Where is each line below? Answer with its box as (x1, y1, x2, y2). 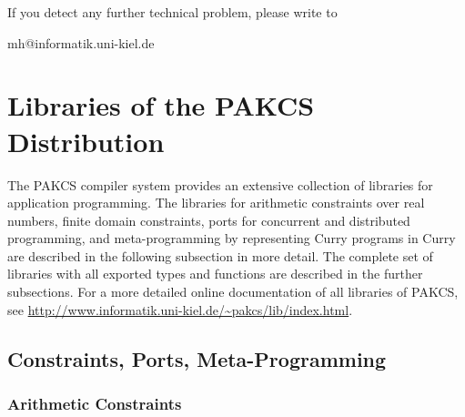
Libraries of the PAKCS (7, 86, 315, 124)
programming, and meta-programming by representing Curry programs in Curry (7, 229, 456, 248)
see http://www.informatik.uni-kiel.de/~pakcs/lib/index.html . (7, 300, 353, 319)
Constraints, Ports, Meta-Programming (7, 344, 387, 372)
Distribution (7, 122, 165, 159)
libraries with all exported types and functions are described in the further (7, 264, 423, 283)
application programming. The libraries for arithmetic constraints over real (7, 193, 425, 212)
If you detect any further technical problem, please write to (7, 3, 338, 21)
